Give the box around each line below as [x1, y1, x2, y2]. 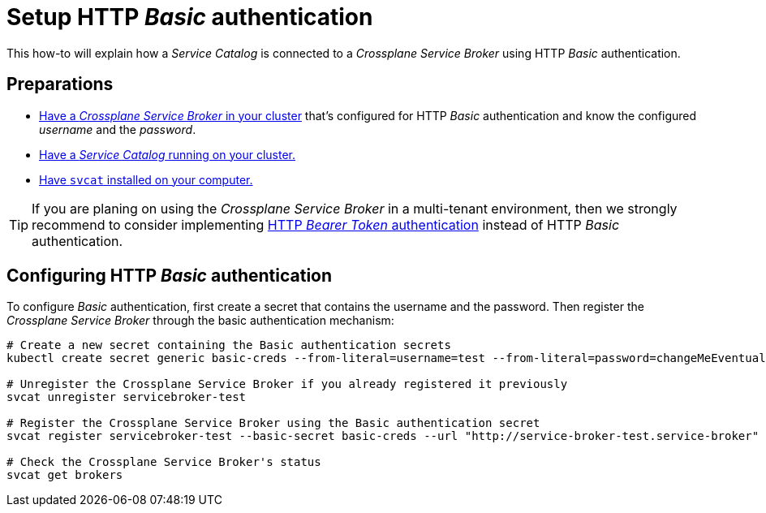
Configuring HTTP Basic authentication [6, 265, 333, 287]
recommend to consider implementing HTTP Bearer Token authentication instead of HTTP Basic [32, 216, 620, 233]
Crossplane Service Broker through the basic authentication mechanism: [6, 313, 394, 328]
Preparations [6, 74, 114, 95]
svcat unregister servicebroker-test [6, 390, 247, 404]
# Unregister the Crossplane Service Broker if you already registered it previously [6, 377, 568, 391]
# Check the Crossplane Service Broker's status [6, 455, 321, 469]
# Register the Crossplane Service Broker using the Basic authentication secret [6, 416, 540, 430]
